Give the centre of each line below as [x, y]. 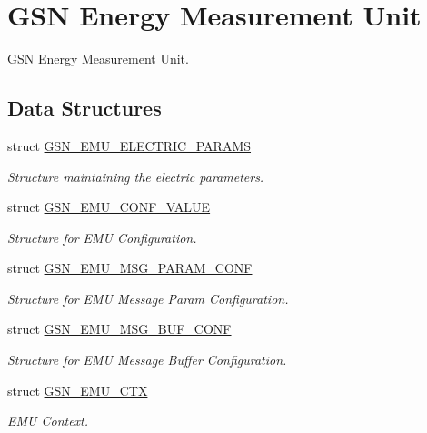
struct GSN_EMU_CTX [78, 390]
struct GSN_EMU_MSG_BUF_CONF [119, 329]
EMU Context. [48, 421]
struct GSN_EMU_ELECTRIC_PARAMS [129, 145]
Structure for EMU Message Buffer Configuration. [147, 360]
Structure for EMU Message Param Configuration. [148, 298]
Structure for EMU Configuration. [102, 237]
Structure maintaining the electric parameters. [136, 176]
